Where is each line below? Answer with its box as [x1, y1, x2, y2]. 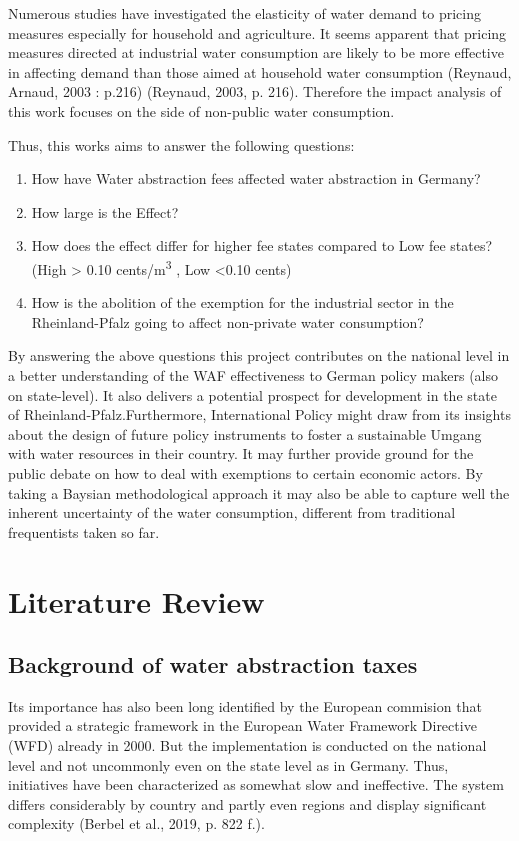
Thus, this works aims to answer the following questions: [8, 134, 355, 155]
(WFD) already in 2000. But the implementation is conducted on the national [8, 735, 487, 756]
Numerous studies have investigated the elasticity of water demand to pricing [8, 3, 481, 23]
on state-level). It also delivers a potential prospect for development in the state [8, 384, 497, 405]
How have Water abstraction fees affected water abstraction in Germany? [31, 168, 481, 189]
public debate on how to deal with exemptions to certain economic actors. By [8, 462, 483, 483]
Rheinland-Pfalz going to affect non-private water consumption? [31, 311, 424, 332]
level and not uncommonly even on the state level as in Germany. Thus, [8, 754, 449, 775]
